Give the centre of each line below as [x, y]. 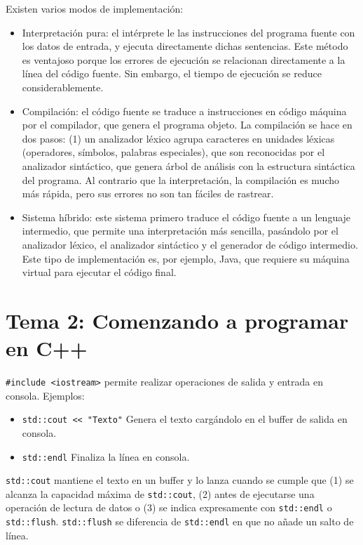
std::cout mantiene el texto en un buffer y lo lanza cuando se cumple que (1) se [180, 480]
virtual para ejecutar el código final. [99, 272]
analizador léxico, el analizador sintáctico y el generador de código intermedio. [190, 244]
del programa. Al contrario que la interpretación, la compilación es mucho [180, 179]
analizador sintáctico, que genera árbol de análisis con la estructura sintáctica [189, 165]
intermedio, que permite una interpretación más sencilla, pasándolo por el [180, 231]
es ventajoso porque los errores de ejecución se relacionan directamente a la [184, 59]
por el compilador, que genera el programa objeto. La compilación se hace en [187, 125]
